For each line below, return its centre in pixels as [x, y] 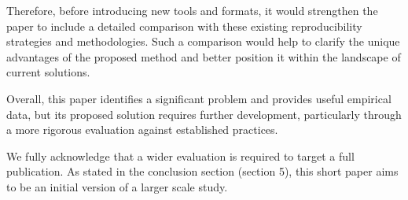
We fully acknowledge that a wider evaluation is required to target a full [180, 156]
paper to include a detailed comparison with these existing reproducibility [184, 26]
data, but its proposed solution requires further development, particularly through [204, 114]
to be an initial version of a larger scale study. [117, 186]
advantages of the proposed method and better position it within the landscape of [204, 56]
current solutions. [48, 72]
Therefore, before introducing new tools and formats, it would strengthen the [192, 10]
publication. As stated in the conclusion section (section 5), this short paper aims [202, 171]
